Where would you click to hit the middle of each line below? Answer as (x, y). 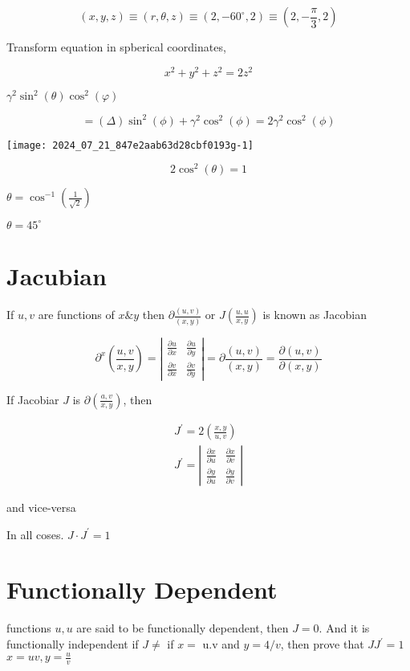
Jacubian (57, 276)
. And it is (344, 628)
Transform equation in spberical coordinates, (116, 47)
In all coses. (35, 534)
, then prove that (322, 644)
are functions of (76, 315)
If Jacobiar (33, 399)
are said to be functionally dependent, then (183, 628)
